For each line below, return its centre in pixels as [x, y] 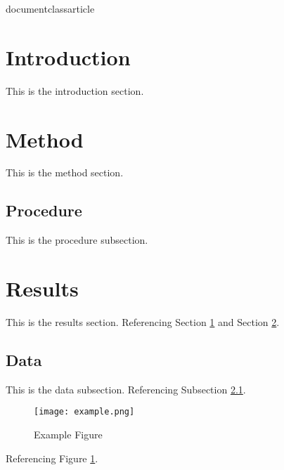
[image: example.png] [84, 412]
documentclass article [50, 8]
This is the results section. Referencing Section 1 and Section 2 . [143, 321]
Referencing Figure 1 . [52, 458]
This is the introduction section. [75, 90]
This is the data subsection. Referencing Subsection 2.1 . [126, 389]
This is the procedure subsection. [77, 240]
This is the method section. [65, 172]
